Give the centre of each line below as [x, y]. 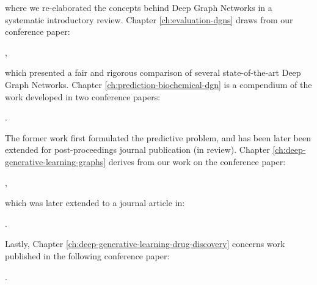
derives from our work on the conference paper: [197, 161]
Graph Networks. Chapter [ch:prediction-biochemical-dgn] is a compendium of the [158, 84]
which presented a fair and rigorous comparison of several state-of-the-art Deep [153, 72]
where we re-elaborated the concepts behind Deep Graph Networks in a [139, 7]
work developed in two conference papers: [83, 96]
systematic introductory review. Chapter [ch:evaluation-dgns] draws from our [149, 19]
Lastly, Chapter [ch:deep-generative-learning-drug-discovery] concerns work [145, 244]
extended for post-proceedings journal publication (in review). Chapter [137, 150]
